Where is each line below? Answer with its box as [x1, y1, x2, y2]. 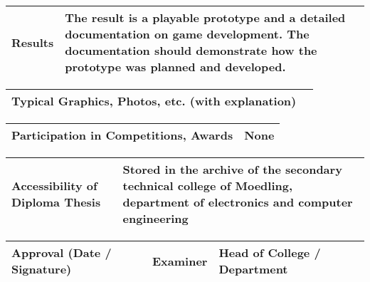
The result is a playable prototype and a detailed [65, 9, 346, 26]
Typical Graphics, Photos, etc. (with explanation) [11, 93, 297, 109]
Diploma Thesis [11, 194, 101, 210]
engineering [122, 210, 189, 226]
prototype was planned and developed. [65, 58, 286, 75]
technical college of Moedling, [122, 177, 293, 194]
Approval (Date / [11, 244, 112, 261]
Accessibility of [11, 177, 97, 194]
